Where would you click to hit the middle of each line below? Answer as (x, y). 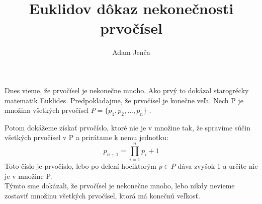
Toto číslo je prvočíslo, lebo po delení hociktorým (81, 166)
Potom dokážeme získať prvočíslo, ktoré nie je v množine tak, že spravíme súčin (128, 127)
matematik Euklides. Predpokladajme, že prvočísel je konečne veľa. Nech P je (124, 100)
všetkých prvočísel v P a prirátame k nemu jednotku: (86, 137)
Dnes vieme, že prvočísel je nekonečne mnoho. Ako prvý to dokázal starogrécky (127, 90)
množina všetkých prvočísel (47, 110)
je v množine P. (28, 176)
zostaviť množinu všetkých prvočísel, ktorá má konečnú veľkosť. (102, 195)
